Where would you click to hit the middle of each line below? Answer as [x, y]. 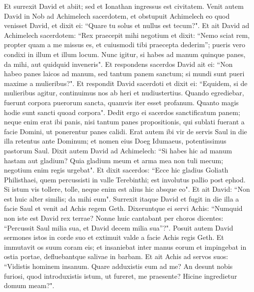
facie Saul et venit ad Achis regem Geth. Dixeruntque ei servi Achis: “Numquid [123, 208]
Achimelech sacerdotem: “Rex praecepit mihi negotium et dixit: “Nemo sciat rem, [127, 35]
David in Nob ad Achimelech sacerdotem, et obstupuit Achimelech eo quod [117, 15]
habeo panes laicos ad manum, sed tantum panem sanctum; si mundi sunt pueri [124, 73]
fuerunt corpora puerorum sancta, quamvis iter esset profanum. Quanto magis [121, 102]
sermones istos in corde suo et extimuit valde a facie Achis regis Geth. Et [114, 237]
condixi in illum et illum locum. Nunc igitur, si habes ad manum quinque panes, [125, 54]
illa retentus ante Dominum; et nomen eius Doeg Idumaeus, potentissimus [115, 141]
